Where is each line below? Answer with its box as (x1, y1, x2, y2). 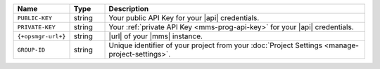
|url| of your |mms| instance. (108, 31, 203, 41)
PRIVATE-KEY (17, 23, 56, 31)
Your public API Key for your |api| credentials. (108, 13, 260, 22)
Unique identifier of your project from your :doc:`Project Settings (108, 40, 323, 50)
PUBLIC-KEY (17, 14, 53, 22)
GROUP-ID (17, 46, 46, 54)
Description (108, 4, 149, 13)
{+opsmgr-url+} (17, 32, 66, 40)
